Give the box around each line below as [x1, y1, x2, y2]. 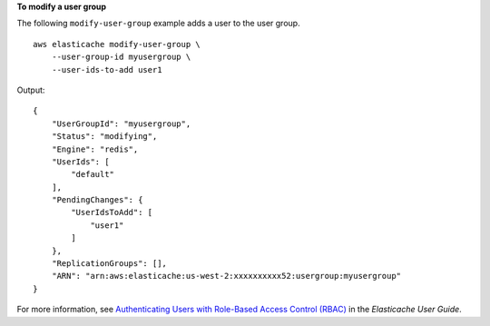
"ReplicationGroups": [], [51, 259, 168, 269]
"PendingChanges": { [51, 195, 143, 205]
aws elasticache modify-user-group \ [33, 39, 201, 49]
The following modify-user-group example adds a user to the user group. [16, 18, 300, 29]
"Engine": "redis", [51, 143, 139, 154]
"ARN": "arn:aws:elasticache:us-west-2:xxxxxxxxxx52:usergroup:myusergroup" [51, 271, 402, 282]
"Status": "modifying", [51, 132, 158, 142]
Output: [16, 84, 45, 95]
